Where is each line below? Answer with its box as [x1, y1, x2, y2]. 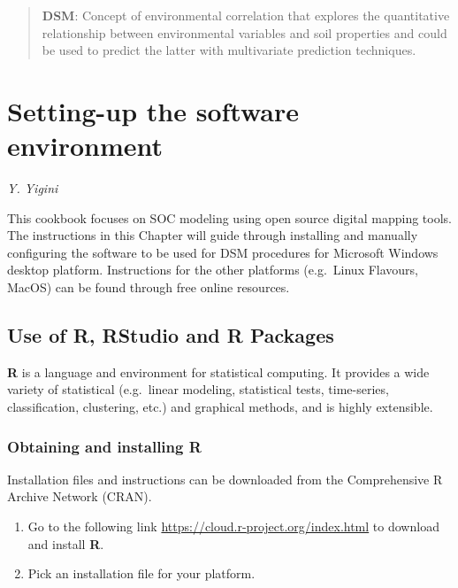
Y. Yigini [7, 179, 58, 197]
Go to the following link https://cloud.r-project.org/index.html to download [27, 517, 439, 536]
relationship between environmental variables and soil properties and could [42, 23, 447, 42]
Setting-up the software [7, 92, 300, 128]
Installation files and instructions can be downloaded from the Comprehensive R [7, 469, 443, 488]
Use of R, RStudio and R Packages [7, 321, 334, 349]
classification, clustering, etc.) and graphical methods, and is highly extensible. [7, 398, 433, 416]
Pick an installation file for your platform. [27, 564, 256, 583]
